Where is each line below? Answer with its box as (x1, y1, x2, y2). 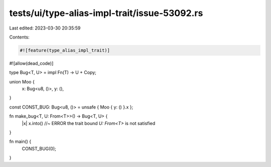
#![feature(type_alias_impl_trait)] (20, 47, 110, 53)
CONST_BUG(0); (22, 145, 56, 151)
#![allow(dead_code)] (9, 60, 54, 66)
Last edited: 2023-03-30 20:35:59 (9, 25, 81, 31)
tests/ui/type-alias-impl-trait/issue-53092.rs (9, 7, 203, 18)
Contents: (9, 34, 30, 40)
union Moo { (9, 78, 35, 84)
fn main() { (9, 138, 32, 144)
